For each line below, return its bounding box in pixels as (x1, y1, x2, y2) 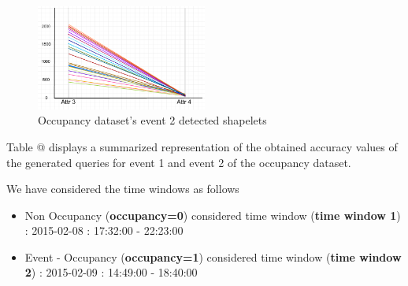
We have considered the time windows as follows (6, 180, 239, 197)
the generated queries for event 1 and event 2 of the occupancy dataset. (6, 154, 351, 170)
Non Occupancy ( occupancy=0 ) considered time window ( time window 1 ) (24, 206, 401, 223)
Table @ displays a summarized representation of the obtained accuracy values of (6, 138, 398, 154)
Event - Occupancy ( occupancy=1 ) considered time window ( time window (24, 248, 402, 265)
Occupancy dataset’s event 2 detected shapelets (38, 112, 267, 128)
